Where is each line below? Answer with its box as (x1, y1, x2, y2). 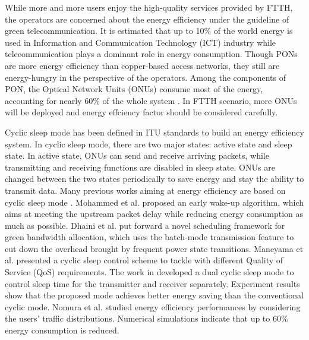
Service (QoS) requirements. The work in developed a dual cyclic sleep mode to (5, 266, 294, 278)
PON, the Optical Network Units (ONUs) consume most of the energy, (5, 83, 263, 95)
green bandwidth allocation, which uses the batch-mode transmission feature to (5, 231, 294, 243)
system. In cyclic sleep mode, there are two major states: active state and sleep (5, 137, 292, 150)
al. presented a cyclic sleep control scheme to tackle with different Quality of (5, 254, 283, 266)
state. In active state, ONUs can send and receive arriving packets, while (5, 149, 269, 162)
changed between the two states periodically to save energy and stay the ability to (5, 172, 304, 185)
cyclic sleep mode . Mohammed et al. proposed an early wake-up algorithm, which (5, 196, 304, 208)
